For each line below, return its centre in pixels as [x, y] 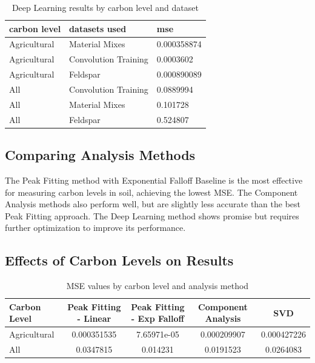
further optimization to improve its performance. [95, 228]
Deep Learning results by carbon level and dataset [105, 7]
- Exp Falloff [157, 318]
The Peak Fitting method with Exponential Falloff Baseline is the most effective [154, 180]
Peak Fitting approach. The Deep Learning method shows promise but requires [152, 215]
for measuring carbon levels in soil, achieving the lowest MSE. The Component [151, 192]
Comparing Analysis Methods [100, 155]
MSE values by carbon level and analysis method [157, 286]
